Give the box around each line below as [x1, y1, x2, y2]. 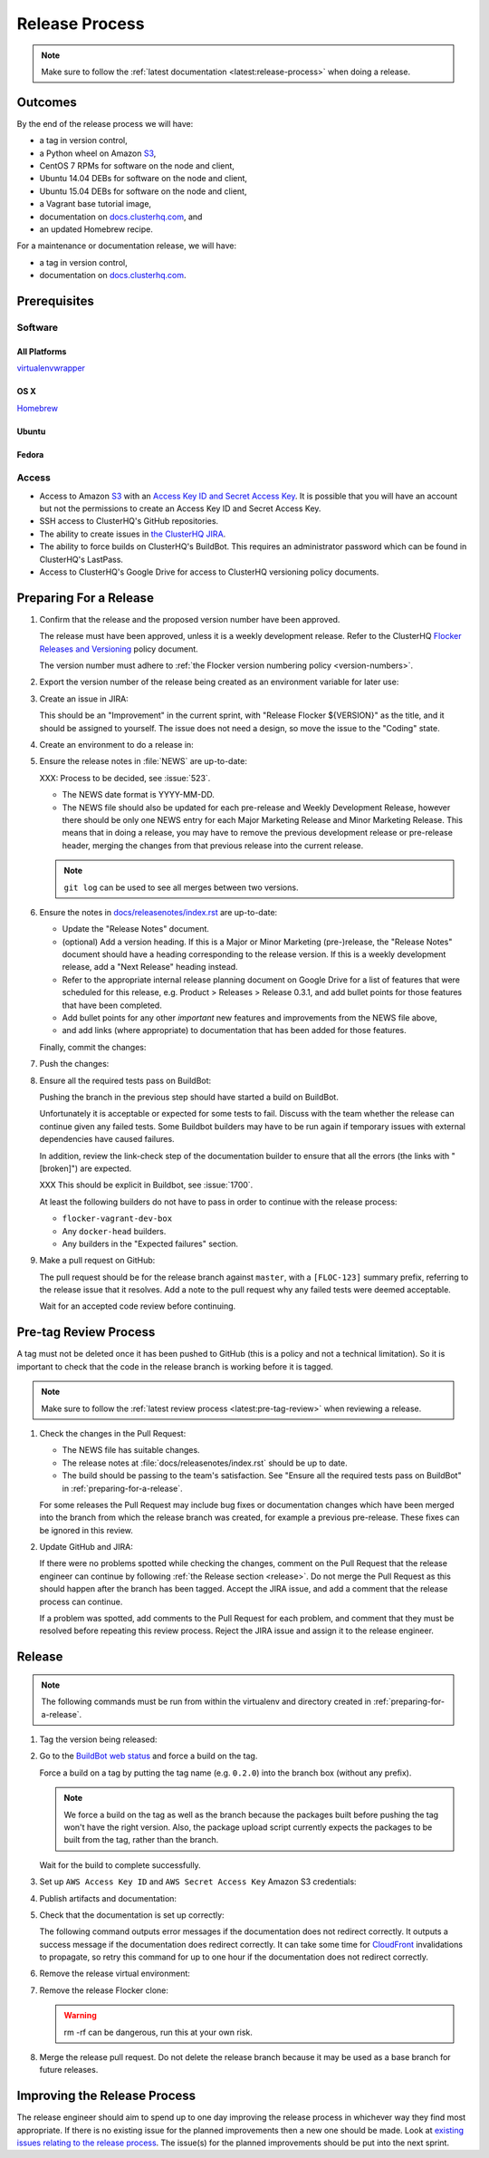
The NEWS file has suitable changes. [62, 1445, 200, 1456]
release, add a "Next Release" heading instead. [62, 962, 239, 973]
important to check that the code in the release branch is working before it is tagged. [16, 1360, 334, 1372]
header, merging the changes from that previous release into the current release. [62, 839, 364, 851]
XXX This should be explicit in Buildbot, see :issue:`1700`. [39, 1179, 254, 1191]
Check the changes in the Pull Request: [39, 1427, 187, 1438]
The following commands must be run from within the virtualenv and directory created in [41, 1696, 371, 1708]
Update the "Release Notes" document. [62, 924, 210, 934]
